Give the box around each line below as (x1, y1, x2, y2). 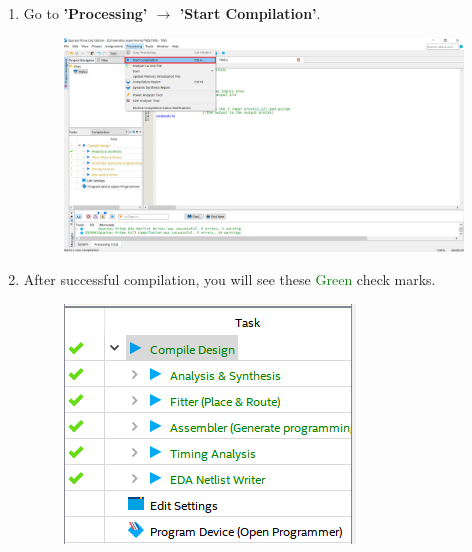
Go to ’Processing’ (23, 3, 148, 23)
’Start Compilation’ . (179, 3, 321, 23)
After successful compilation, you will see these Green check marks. (23, 269, 436, 290)
